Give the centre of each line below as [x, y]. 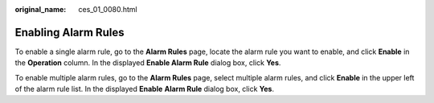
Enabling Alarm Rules [70, 32]
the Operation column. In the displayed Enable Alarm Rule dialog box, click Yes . [148, 63]
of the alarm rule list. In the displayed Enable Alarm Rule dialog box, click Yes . [145, 89]
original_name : [41, 9]
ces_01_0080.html [108, 9]
